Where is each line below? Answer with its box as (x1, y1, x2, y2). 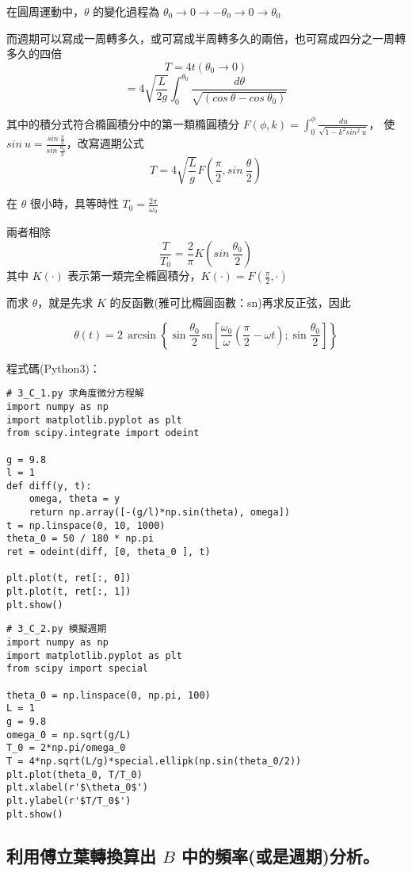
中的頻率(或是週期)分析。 (181, 843, 380, 867)
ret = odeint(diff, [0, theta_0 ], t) (6, 546, 211, 558)
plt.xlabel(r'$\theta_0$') (6, 782, 148, 794)
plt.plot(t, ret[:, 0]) (6, 572, 132, 584)
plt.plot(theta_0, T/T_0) (6, 768, 143, 780)
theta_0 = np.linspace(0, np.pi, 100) (6, 689, 211, 701)
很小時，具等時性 (29, 195, 119, 212)
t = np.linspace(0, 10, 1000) (6, 519, 166, 531)
